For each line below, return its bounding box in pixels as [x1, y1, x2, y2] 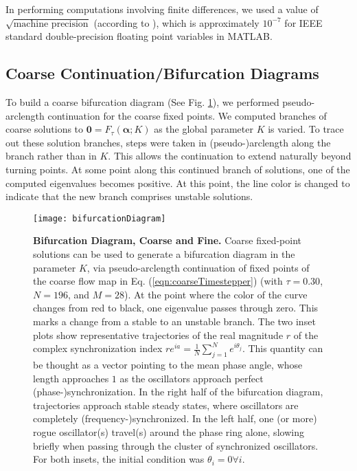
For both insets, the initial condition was [33, 452, 205, 466]
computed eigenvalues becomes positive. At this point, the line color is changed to [5, 175, 350, 190]
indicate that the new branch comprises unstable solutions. [5, 189, 253, 204]
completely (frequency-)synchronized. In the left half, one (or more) [33, 411, 317, 426]
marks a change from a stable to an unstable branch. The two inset [33, 314, 316, 328]
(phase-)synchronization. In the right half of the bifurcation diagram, [33, 384, 323, 399]
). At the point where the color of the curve [124, 287, 308, 301]
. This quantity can [242, 341, 323, 355]
